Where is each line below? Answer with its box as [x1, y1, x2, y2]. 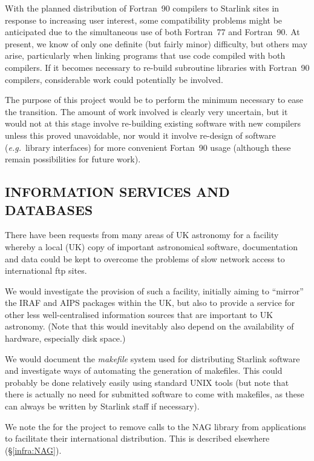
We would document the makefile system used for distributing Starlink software [5, 352, 300, 365]
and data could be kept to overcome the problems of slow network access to [5, 252, 285, 265]
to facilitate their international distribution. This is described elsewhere [5, 432, 270, 445]
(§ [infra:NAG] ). [5, 443, 62, 456]
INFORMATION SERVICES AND [5, 182, 230, 201]
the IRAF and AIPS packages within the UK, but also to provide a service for [5, 296, 295, 309]
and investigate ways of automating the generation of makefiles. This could [5, 364, 283, 377]
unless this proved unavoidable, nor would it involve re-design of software [5, 128, 276, 141]
